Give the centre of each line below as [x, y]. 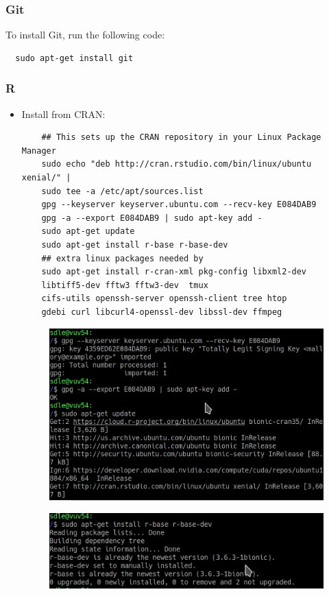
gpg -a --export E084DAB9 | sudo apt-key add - [152, 218]
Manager [39, 151]
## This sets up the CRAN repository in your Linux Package [181, 138]
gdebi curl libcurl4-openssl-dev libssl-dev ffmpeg [162, 312]
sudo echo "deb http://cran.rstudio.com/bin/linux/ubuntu [176, 164]
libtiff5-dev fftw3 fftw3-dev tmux [125, 285]
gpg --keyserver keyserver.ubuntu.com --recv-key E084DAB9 [179, 205]
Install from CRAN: [63, 114]
